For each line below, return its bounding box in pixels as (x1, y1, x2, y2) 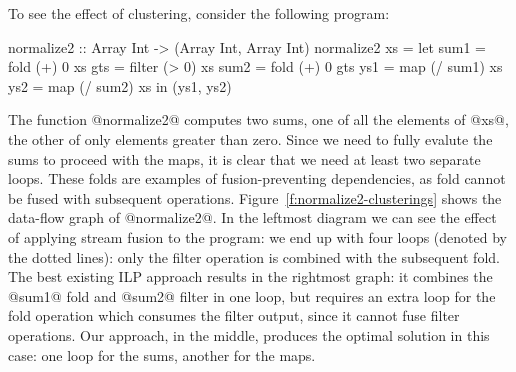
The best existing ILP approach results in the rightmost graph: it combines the (8, 266, 493, 287)
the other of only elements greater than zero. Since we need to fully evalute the (8, 128, 493, 149)
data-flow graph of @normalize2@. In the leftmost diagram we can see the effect (8, 207, 497, 228)
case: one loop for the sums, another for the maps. (8, 344, 316, 365)
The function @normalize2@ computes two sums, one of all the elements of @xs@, (8, 109, 509, 130)
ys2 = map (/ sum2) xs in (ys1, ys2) (8, 75, 232, 96)
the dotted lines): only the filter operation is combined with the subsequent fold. (8, 246, 500, 267)
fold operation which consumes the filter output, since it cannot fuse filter (8, 305, 460, 326)
